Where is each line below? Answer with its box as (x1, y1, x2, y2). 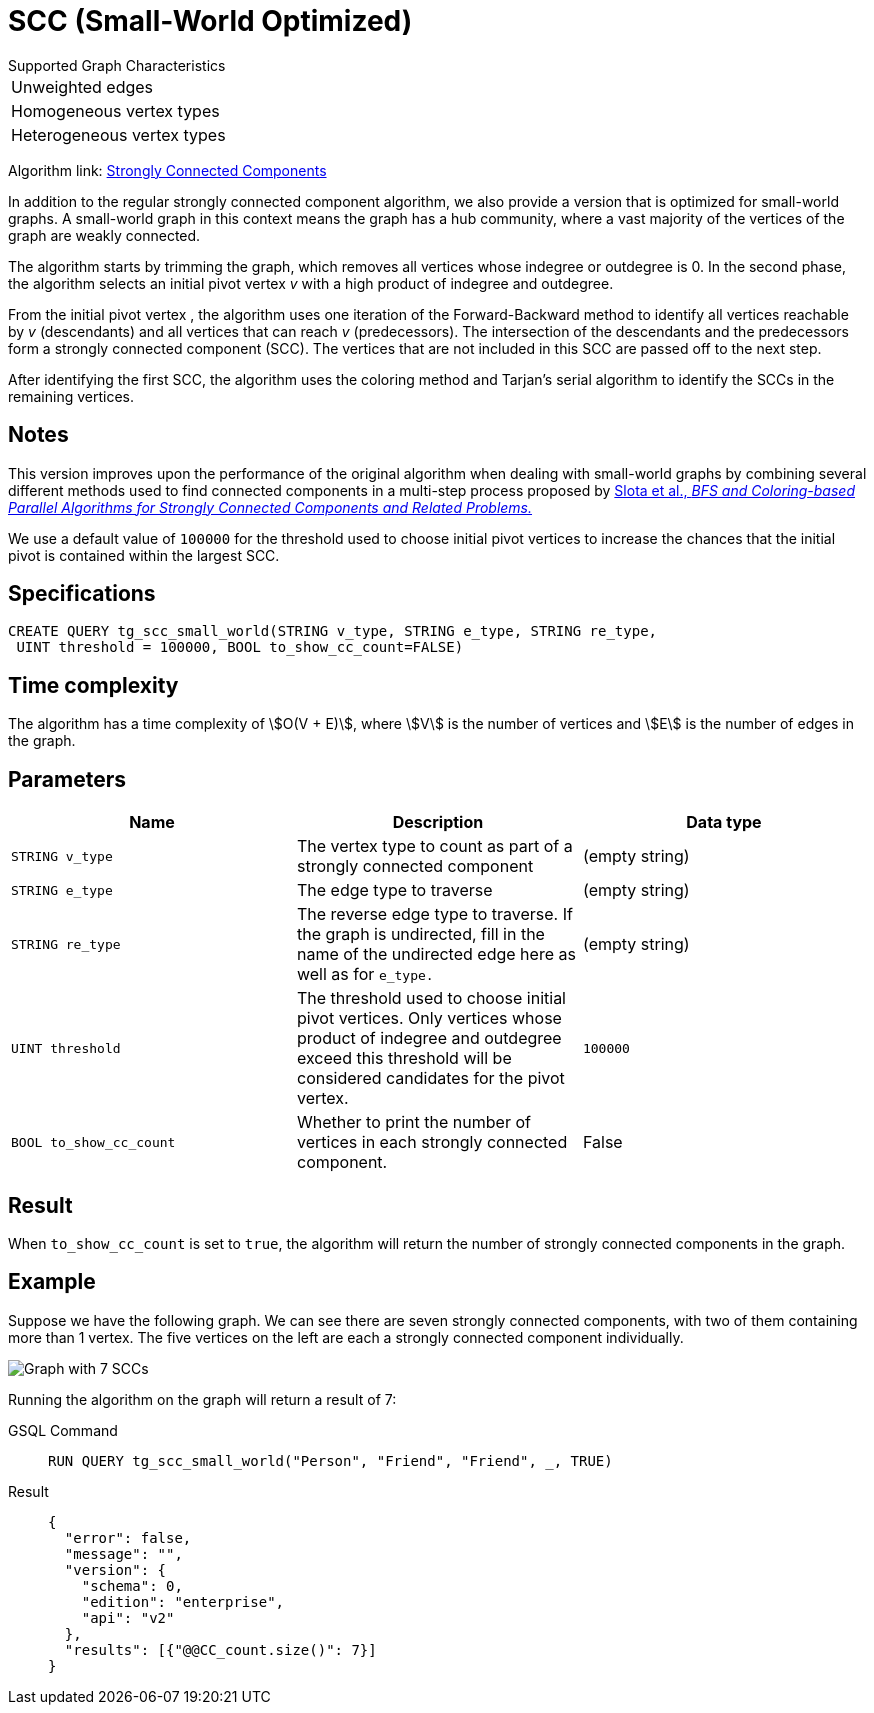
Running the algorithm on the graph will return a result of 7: (8, 1390, 397, 1408)
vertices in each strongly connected (296, 1132, 568, 1153)
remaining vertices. (8, 387, 134, 405)
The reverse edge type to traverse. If (296, 904, 573, 925)
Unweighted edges (11, 76, 154, 97)
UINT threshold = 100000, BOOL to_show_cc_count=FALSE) (16, 639, 464, 656)
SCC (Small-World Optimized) (8, 4, 413, 38)
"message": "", (64, 1545, 183, 1562)
